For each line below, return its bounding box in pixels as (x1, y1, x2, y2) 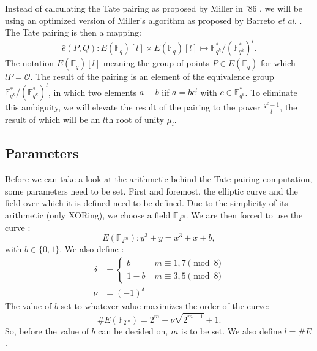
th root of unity (105, 113, 164, 126)
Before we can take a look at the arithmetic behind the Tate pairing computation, (5, 172, 313, 185)
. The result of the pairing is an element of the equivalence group (30, 70, 274, 83)
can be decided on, (98, 324, 168, 337)
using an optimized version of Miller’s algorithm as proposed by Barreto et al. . (5, 13, 302, 26)
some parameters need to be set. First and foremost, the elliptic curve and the (5, 184, 298, 197)
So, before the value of (5, 324, 89, 337)
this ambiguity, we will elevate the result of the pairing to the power (5, 101, 261, 114)
